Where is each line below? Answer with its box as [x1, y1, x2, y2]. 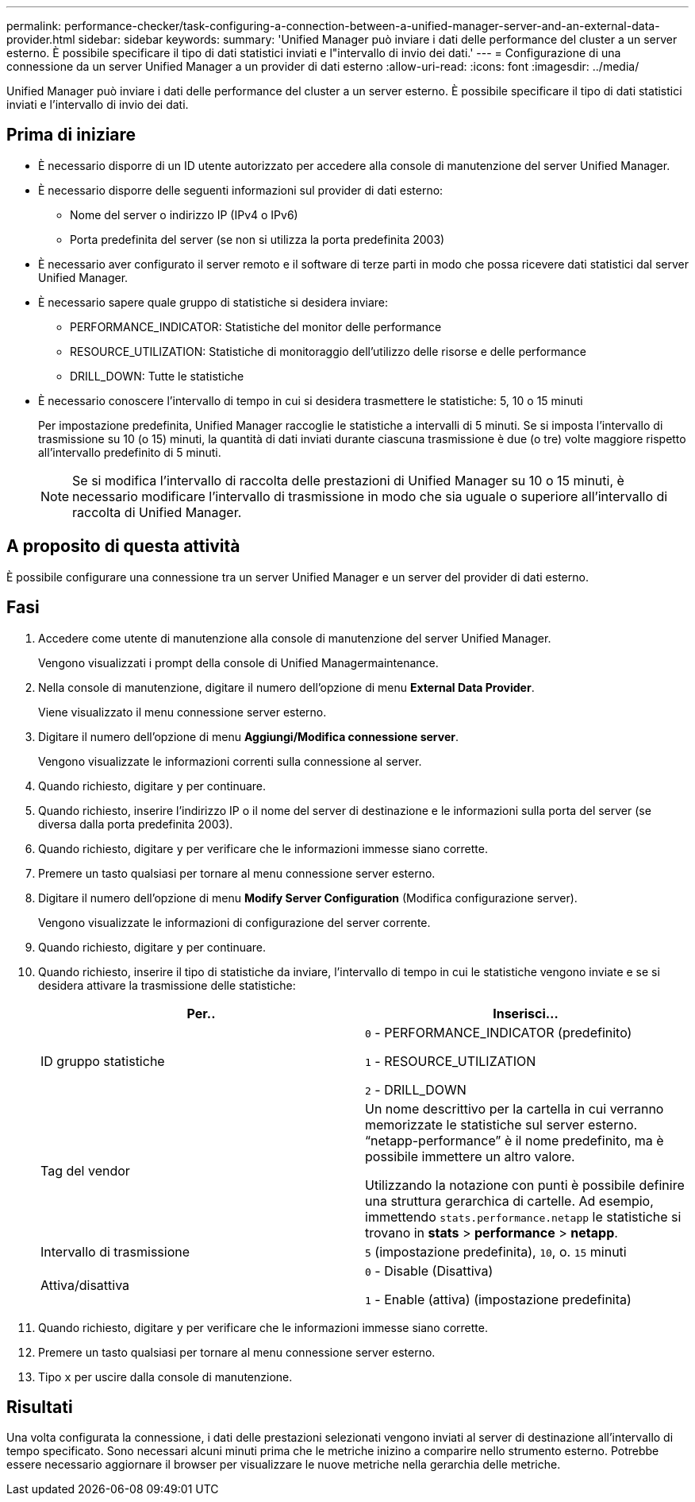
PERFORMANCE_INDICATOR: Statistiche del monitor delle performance [70, 319, 442, 334]
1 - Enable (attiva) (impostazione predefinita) [365, 1291, 632, 1307]
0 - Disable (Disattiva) [365, 1262, 493, 1279]
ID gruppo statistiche [40, 1052, 165, 1069]
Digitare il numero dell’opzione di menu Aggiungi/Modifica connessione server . [38, 729, 459, 743]
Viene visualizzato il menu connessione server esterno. [38, 705, 327, 719]
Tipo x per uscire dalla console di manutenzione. [38, 1369, 293, 1384]
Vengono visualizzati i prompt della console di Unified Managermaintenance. [38, 655, 439, 670]
